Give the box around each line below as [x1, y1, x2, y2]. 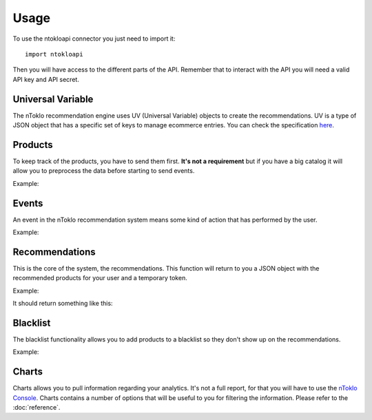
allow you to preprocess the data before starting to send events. [12, 167, 195, 175]
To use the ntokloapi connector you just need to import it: [12, 34, 176, 43]
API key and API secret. [12, 75, 79, 83]
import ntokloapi [25, 50, 83, 58]
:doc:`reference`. [12, 403, 61, 412]
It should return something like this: [12, 300, 113, 308]
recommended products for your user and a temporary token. [12, 274, 187, 282]
